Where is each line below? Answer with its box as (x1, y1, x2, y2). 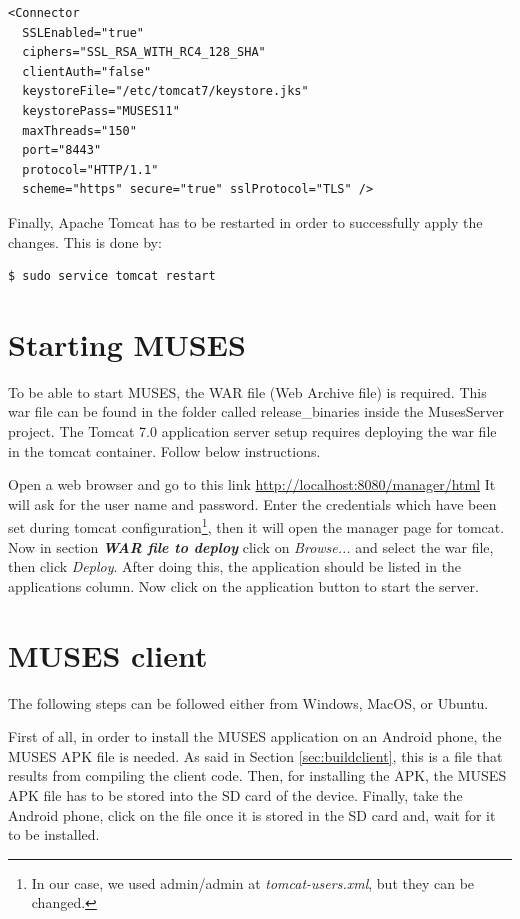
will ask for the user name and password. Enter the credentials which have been (8, 493, 497, 514)
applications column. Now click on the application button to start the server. (8, 575, 479, 596)
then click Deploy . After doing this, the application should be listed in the (8, 556, 462, 577)
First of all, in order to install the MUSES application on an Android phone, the (8, 726, 502, 747)
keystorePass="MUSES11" (22, 103, 180, 118)
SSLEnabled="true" (22, 25, 145, 40)
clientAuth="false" (22, 64, 152, 79)
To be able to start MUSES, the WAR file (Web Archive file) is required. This (8, 381, 487, 402)
